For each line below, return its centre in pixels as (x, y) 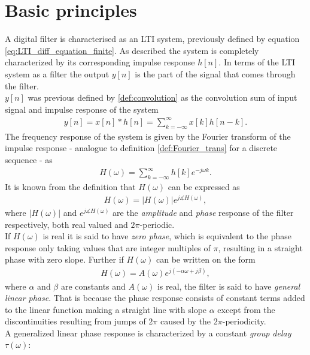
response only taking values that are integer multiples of (108, 247)
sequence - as (29, 159)
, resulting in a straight (260, 247)
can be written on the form (206, 259)
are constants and (93, 286)
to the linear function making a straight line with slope (106, 309)
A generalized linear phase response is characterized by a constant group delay (148, 333)
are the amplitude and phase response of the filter (203, 212)
